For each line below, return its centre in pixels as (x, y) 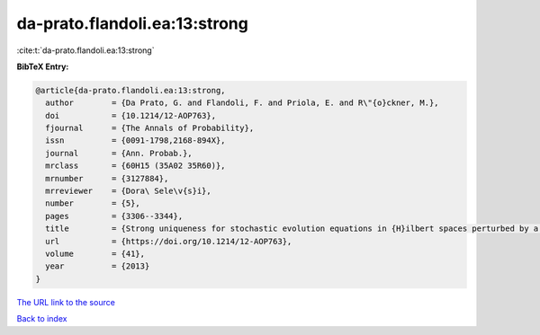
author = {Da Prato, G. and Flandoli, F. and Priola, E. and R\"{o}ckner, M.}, (243, 103)
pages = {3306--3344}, (114, 216)
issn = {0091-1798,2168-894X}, (135, 141)
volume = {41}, (95, 254)
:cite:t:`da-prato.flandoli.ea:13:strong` (85, 50)
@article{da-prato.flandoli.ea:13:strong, (130, 90)
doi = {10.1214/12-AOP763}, (130, 115)
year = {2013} (98, 266)
